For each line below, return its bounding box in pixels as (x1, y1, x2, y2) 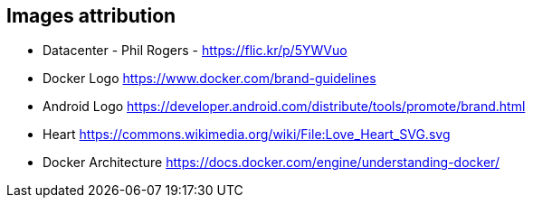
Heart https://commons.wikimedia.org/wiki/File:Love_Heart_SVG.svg (43, 126, 451, 143)
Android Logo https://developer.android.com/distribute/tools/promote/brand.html (43, 98, 526, 115)
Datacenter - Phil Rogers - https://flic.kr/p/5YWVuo (43, 42, 347, 59)
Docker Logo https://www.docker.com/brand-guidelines (43, 70, 376, 87)
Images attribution (6, 5, 176, 27)
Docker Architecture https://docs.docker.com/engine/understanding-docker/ (43, 154, 500, 171)
